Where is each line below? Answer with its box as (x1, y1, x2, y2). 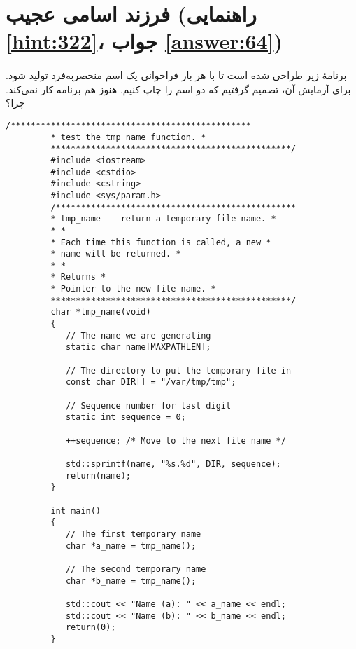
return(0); (65, 622, 116, 633)
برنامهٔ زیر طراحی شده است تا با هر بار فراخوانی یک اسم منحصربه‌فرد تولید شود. (6, 68, 347, 83)
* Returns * (50, 272, 106, 282)
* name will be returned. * (50, 249, 181, 259)
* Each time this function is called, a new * (50, 237, 271, 247)
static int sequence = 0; (65, 412, 186, 423)
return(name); (65, 470, 131, 481)
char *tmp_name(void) (50, 307, 151, 317)
